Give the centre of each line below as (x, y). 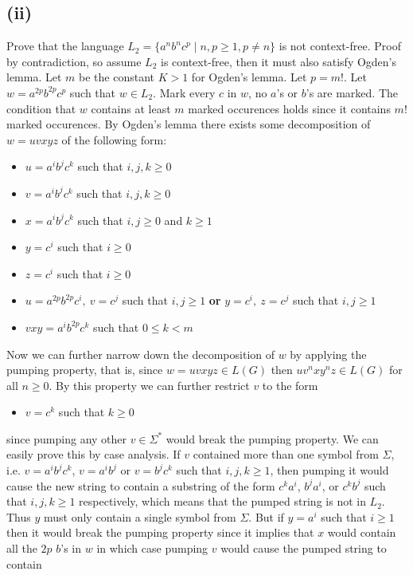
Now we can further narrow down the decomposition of (141, 354)
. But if (266, 516)
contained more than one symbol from (286, 454)
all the (22, 548)
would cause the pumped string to (304, 548)
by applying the (328, 354)
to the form (290, 385)
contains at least (131, 108)
